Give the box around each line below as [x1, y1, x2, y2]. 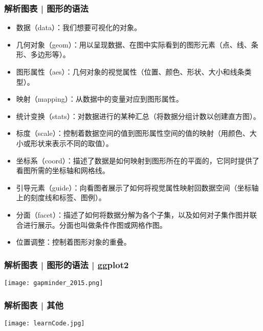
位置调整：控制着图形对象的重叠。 [16, 237, 131, 247]
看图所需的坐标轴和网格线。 [16, 165, 109, 176]
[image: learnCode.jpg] [4, 319, 85, 327]
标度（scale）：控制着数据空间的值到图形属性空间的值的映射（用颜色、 [16, 128, 250, 138]
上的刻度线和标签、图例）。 [16, 192, 106, 203]
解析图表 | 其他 [4, 298, 63, 311]
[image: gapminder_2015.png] [4, 279, 103, 287]
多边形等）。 [30, 49, 70, 60]
